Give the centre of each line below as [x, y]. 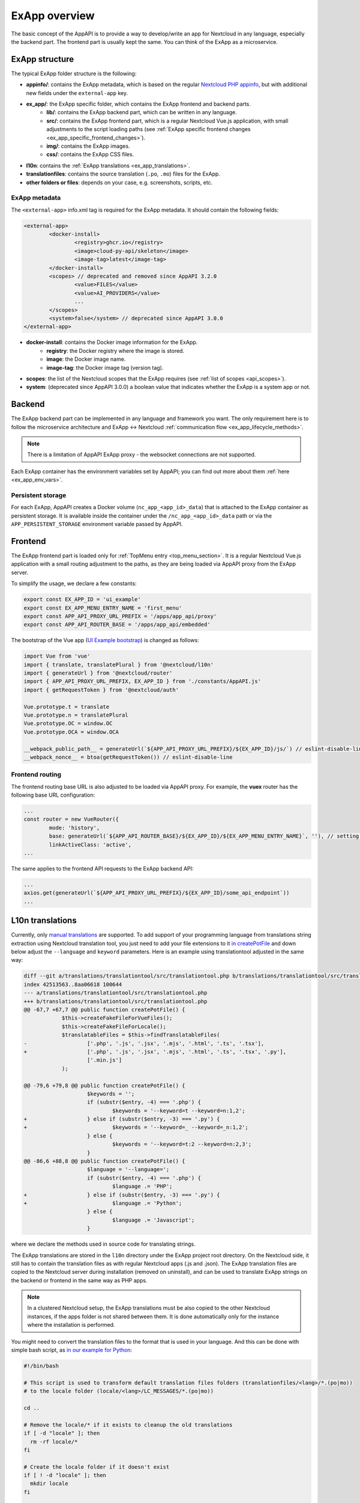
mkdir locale [49, 1484]
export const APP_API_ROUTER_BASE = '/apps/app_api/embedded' [117, 625]
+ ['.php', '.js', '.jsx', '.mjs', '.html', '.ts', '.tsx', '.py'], [155, 1051]
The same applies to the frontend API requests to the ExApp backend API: [102, 868]
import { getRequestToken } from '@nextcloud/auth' [101, 690]
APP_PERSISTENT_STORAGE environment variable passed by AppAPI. [97, 524]
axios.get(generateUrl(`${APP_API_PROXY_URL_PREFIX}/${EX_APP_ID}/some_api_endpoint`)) [157, 893]
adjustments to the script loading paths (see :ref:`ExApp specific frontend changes [149, 129]
